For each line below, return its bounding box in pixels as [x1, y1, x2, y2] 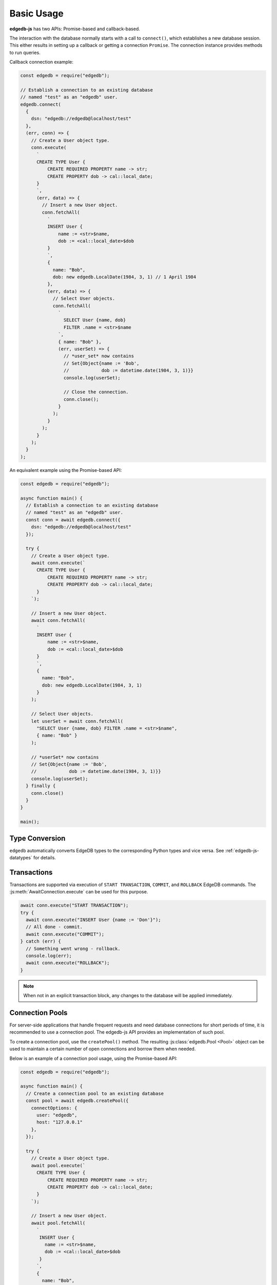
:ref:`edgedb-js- [225, 847, 259, 853]
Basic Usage [9, 8, 64, 19]
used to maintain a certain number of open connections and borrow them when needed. [9, 1046, 196, 1052]
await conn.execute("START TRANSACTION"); [20, 903, 129, 908]
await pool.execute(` [31, 1162, 86, 1168]
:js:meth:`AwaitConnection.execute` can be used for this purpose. [9, 889, 148, 895]
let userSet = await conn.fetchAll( [31, 718, 123, 724]
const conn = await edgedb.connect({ [26, 517, 121, 523]
